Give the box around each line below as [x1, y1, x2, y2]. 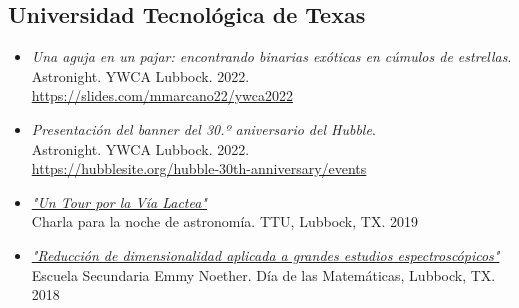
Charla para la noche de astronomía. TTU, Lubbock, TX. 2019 [31, 211, 418, 232]
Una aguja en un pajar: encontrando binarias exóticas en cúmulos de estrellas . [31, 46, 512, 67]
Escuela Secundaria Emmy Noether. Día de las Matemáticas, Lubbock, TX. [31, 264, 496, 285]
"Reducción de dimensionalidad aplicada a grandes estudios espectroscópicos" [31, 244, 500, 265]
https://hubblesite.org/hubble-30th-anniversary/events [31, 158, 367, 179]
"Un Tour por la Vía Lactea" [31, 191, 207, 212]
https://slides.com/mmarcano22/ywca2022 [31, 85, 293, 106]
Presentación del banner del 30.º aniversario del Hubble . [31, 118, 376, 139]
